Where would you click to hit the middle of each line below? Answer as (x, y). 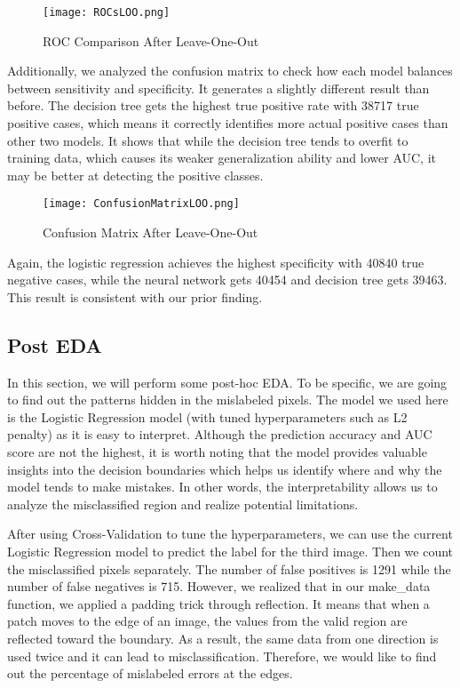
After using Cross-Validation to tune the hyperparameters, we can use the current (230, 534)
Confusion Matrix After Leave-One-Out (151, 232)
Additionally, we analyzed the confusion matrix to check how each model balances (230, 71)
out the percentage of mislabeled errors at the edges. (150, 673)
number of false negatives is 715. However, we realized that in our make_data (219, 586)
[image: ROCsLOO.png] (107, 12)
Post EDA (55, 344)
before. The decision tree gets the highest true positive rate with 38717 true (213, 105)
